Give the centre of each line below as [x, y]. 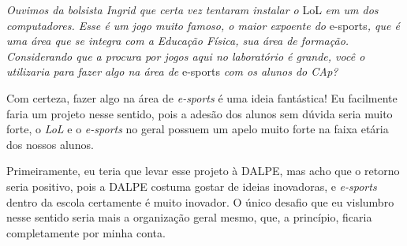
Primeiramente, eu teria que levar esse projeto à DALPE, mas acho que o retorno [203, 171]
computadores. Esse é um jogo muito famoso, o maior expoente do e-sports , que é [203, 25]
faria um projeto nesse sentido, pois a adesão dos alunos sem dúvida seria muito [200, 113]
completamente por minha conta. [86, 232]
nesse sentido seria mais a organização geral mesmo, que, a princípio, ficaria [189, 217]
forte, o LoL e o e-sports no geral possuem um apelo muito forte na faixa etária [198, 129]
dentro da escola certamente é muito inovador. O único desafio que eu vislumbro [200, 201]
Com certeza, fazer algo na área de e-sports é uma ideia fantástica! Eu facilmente [202, 97]
